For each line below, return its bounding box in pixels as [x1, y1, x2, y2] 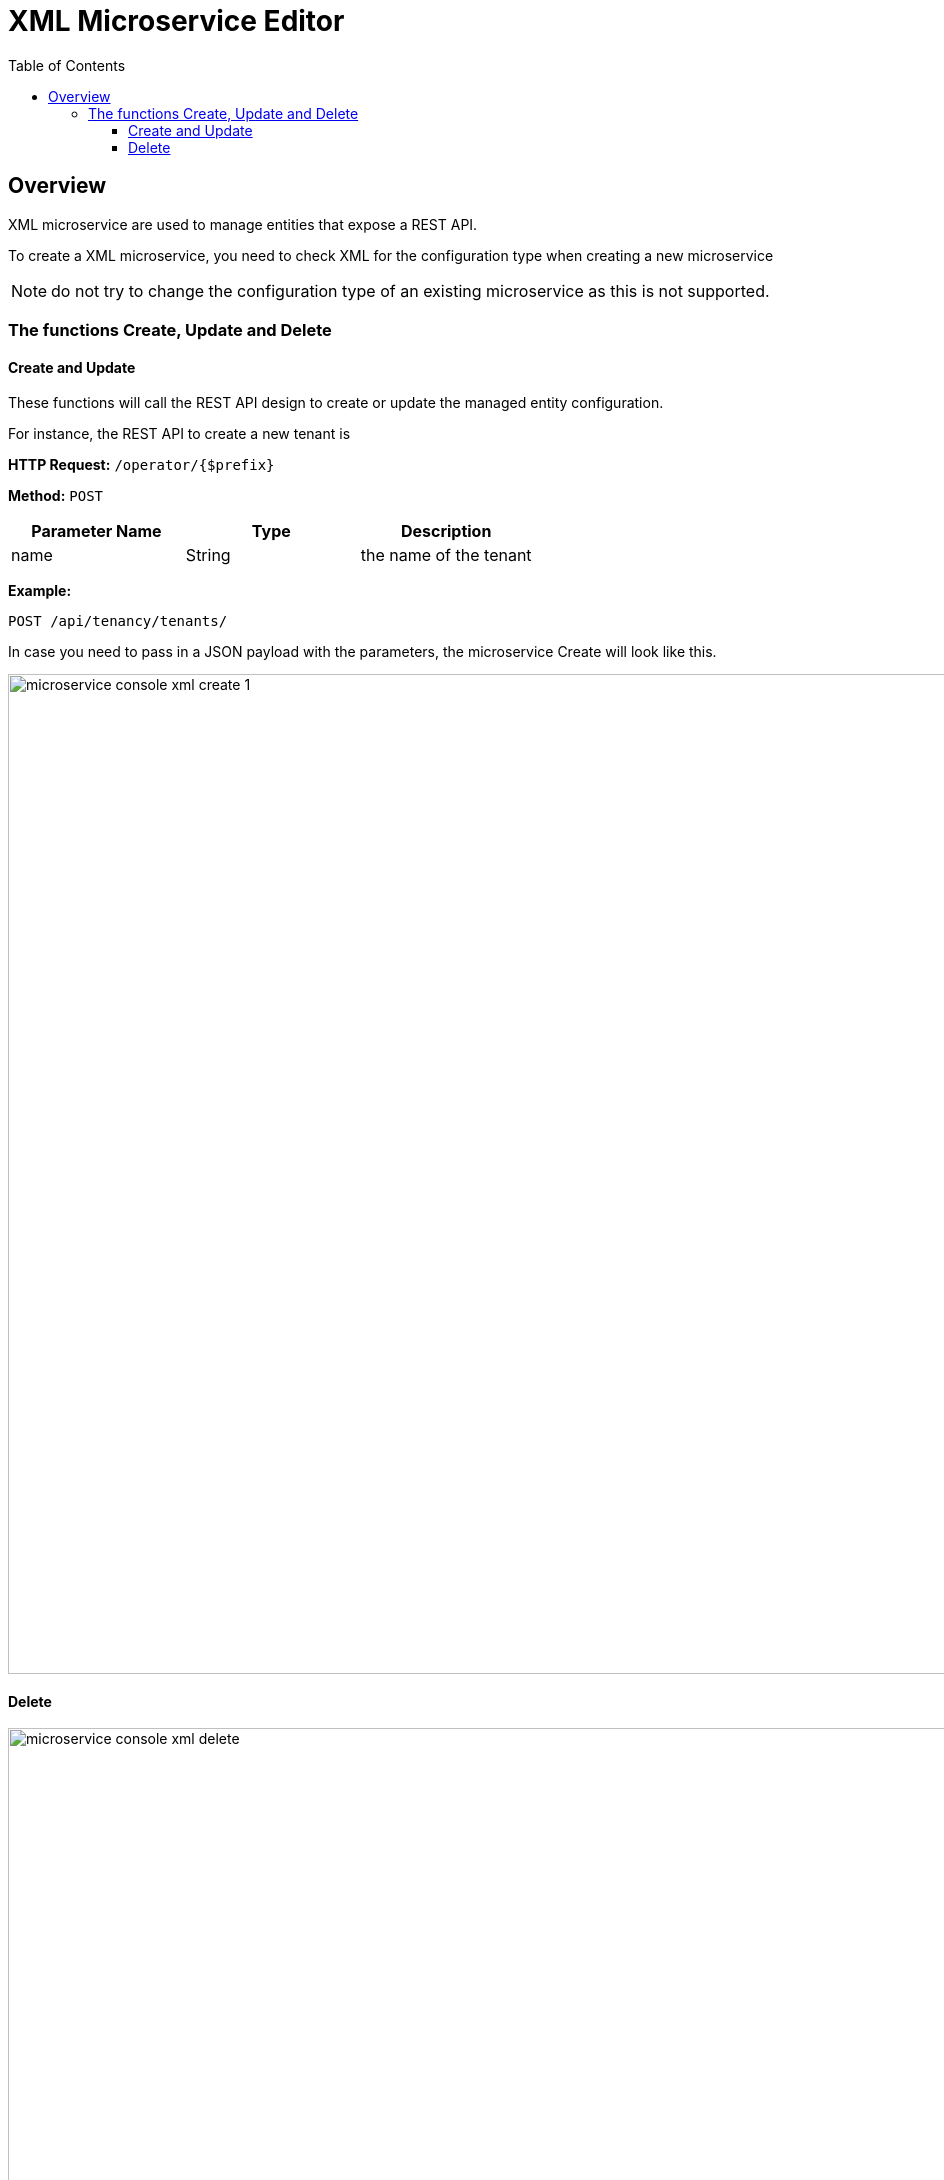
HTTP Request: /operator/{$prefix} [8, 456, 275, 474]
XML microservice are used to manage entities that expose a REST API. [8, 215, 478, 233]
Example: [8, 582, 72, 600]
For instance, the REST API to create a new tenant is [8, 425, 351, 443]
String [185, 545, 231, 566]
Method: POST [8, 487, 104, 505]
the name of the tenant [360, 545, 532, 566]
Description [400, 521, 492, 542]
